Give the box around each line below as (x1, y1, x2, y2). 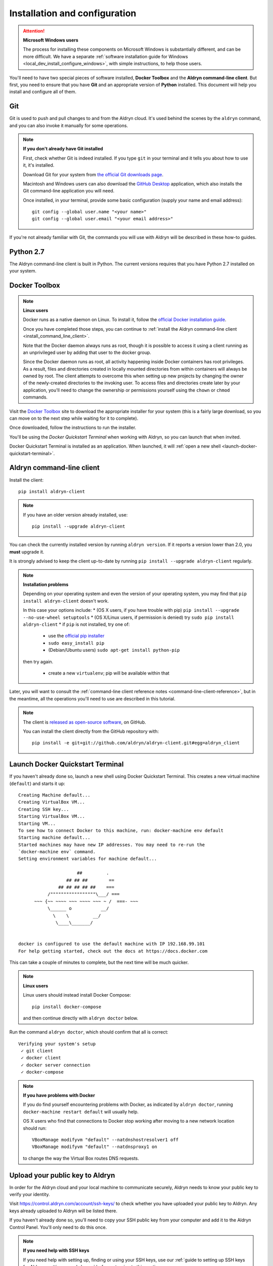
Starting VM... (18, 820, 56, 826)
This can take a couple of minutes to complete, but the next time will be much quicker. (9, 959, 189, 965)
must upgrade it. (9, 548, 44, 555)
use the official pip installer (48, 633, 105, 639)
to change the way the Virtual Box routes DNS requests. (23, 1155, 139, 1161)
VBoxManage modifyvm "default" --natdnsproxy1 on (32, 1144, 158, 1150)
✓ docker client (21, 1055, 61, 1061)
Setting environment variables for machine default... (18, 856, 157, 862)
